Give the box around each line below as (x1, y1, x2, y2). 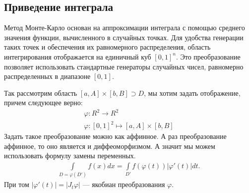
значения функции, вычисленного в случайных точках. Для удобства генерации (4, 32, 244, 42)
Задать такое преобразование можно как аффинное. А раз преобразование (4, 131, 227, 141)
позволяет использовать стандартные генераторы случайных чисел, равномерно (4, 61, 244, 71)
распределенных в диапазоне (4, 71, 91, 81)
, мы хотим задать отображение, (144, 87, 241, 98)
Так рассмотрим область (4, 87, 77, 98)
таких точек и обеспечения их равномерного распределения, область (4, 42, 211, 52)
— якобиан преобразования (82, 179, 165, 190)
